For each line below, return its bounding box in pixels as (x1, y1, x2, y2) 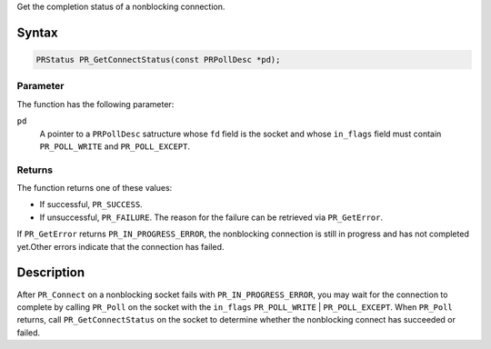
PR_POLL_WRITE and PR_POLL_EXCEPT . (39, 141, 191, 152)
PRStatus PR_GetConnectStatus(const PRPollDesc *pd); (35, 55, 281, 65)
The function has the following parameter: (16, 98, 175, 109)
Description (16, 264, 85, 281)
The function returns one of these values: (16, 183, 173, 194)
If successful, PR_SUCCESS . (39, 199, 143, 210)
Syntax (16, 25, 58, 40)
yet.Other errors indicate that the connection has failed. (16, 241, 225, 252)
